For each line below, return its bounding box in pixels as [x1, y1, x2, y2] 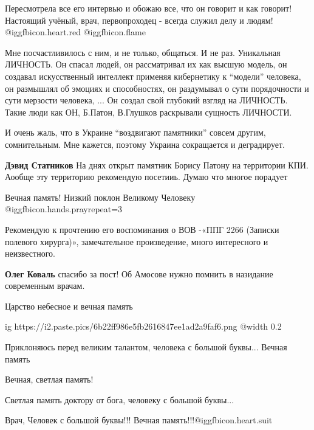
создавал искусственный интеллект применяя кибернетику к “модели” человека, [5, 69, 301, 82]
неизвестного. [5, 247, 55, 260]
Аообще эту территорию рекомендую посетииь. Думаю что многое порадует [5, 170, 288, 183]
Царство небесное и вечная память [5, 299, 133, 312]
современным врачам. [5, 279, 85, 292]
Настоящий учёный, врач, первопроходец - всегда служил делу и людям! [5, 13, 273, 26]
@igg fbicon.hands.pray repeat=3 [5, 203, 123, 215]
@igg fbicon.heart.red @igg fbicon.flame [5, 26, 146, 38]
